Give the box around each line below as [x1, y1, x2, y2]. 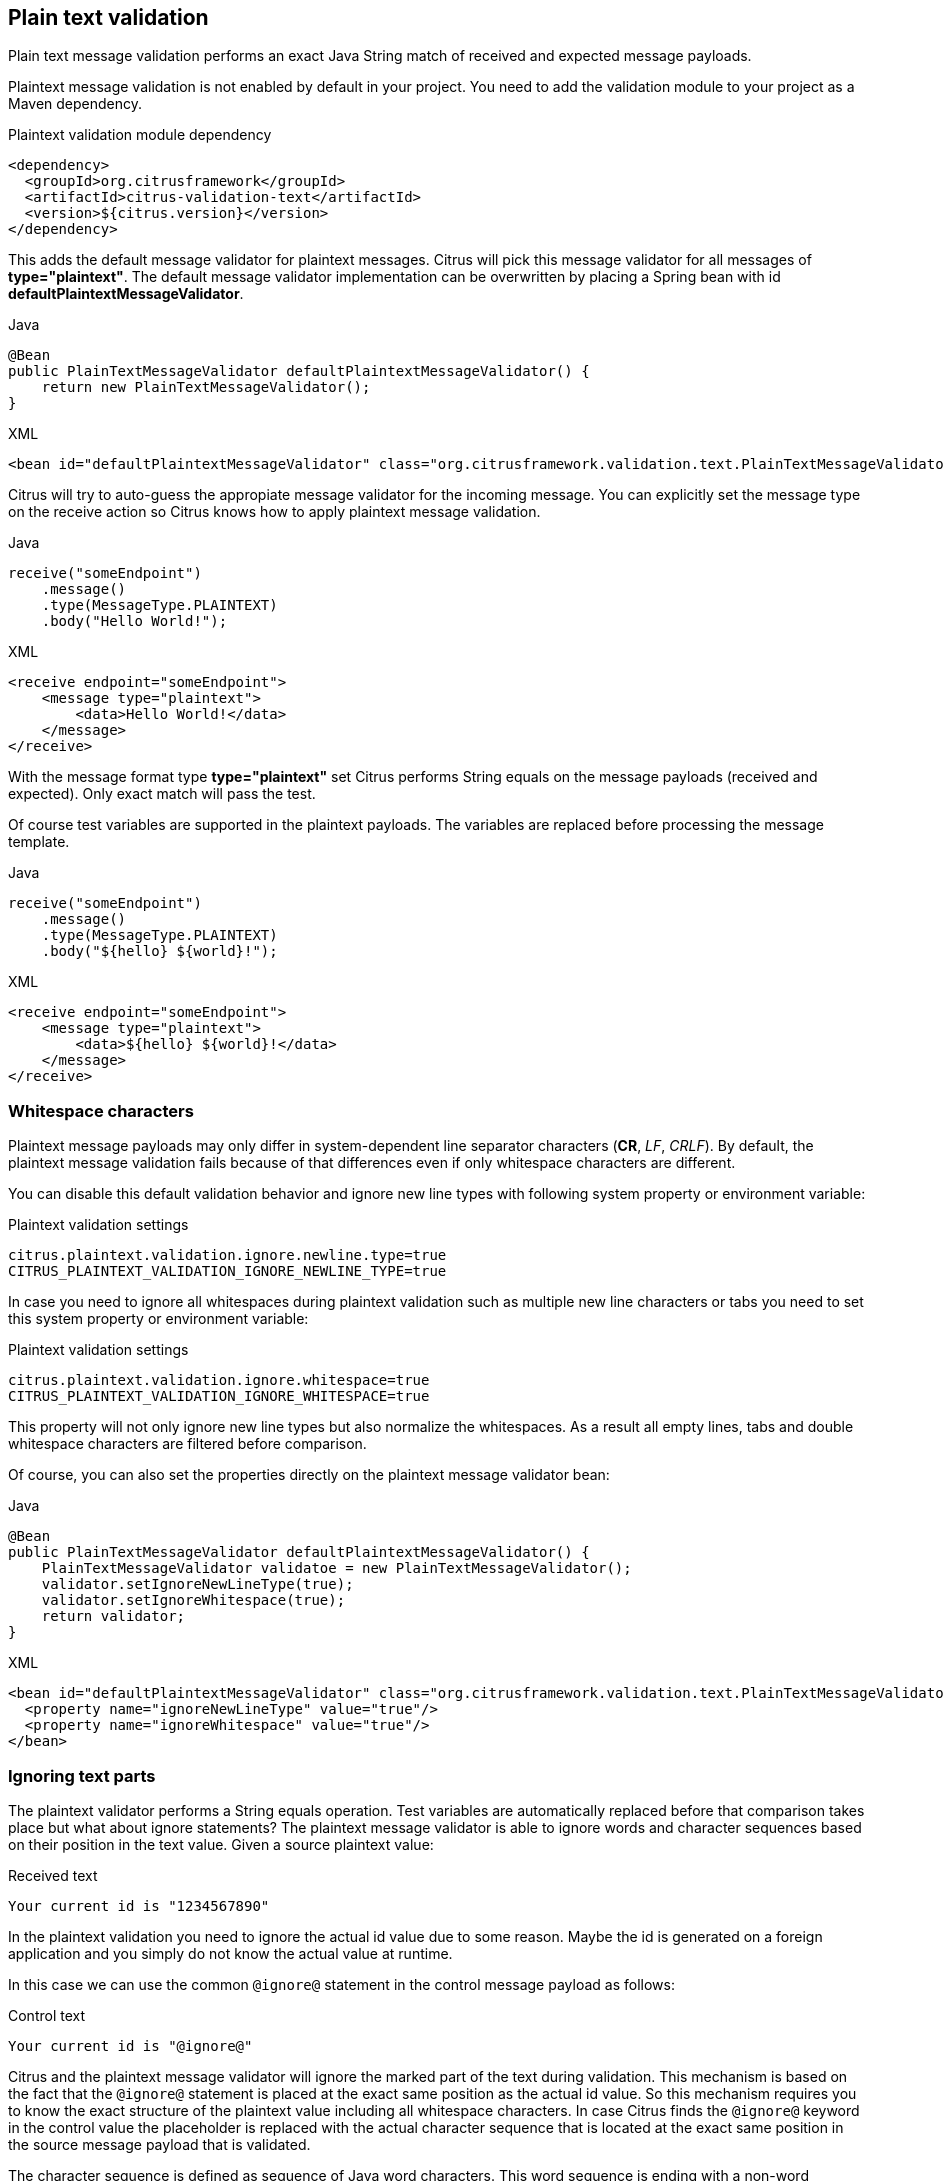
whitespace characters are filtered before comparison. [8, 1435, 367, 1453]
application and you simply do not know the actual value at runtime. [8, 1944, 453, 1962]
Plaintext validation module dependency [8, 126, 272, 144]
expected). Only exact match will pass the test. [8, 785, 316, 803]
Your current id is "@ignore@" [8, 2037, 253, 2054]
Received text [8, 1866, 98, 1884]
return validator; [41, 1608, 186, 1625]
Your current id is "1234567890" [8, 1897, 270, 1914]
